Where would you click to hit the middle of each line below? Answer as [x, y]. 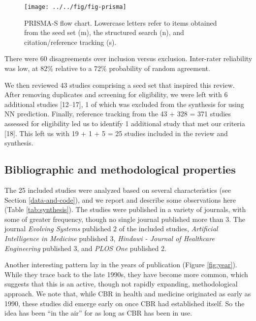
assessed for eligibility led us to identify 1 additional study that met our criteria [125, 123]
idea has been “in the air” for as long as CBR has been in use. [98, 313]
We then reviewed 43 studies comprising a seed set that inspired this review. [120, 85]
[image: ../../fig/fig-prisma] [75, 7]
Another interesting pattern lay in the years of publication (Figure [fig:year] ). [121, 265]
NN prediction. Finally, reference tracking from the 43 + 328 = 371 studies [118, 114]
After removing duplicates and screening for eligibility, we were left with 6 [116, 94]
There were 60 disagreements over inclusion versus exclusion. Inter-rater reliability [128, 58]
